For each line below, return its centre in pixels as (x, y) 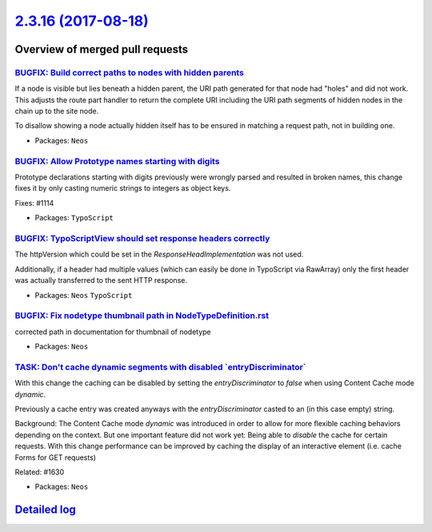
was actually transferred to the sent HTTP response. (101, 280)
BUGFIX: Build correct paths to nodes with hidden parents (129, 72)
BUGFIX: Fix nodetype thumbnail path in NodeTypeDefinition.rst (142, 316)
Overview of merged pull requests (102, 49)
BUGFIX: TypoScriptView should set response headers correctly (142, 238)
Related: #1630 (40, 472)
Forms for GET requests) (55, 457)
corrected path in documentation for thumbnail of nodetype (113, 332)
